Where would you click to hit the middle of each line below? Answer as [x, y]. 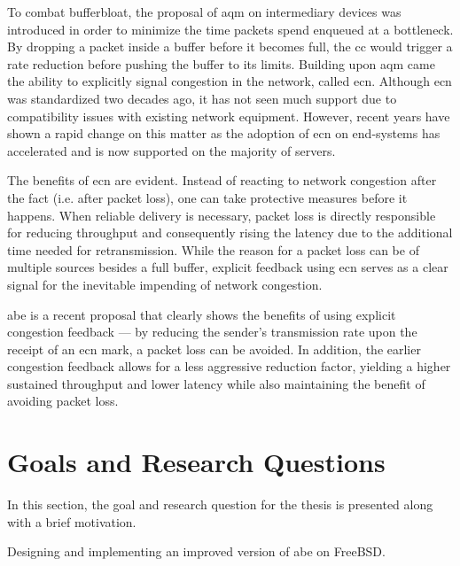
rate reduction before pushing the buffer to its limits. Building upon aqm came [221, 63]
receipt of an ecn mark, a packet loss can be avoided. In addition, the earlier [214, 349]
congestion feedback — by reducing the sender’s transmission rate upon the [212, 332]
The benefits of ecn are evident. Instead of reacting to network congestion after [222, 180]
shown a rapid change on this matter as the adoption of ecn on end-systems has [224, 133]
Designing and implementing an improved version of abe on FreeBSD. [196, 551]
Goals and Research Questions [196, 462]
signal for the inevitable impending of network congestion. [165, 284]
